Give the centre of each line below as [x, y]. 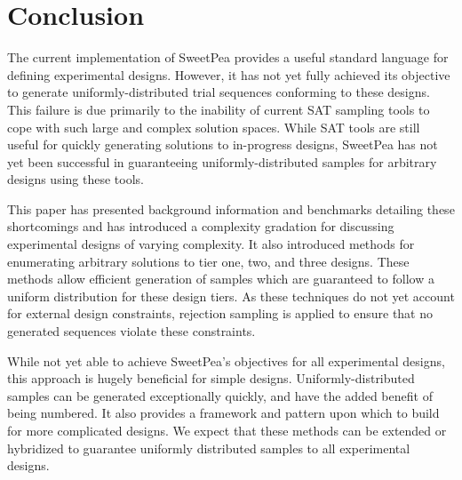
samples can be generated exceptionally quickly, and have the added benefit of [220, 395]
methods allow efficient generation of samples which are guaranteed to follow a [221, 279]
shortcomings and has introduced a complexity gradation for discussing [201, 226]
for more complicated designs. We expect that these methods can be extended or [227, 430]
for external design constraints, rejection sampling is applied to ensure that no [220, 313]
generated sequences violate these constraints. [131, 331]
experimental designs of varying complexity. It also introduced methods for [211, 244]
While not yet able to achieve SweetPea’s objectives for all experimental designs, [226, 360]
